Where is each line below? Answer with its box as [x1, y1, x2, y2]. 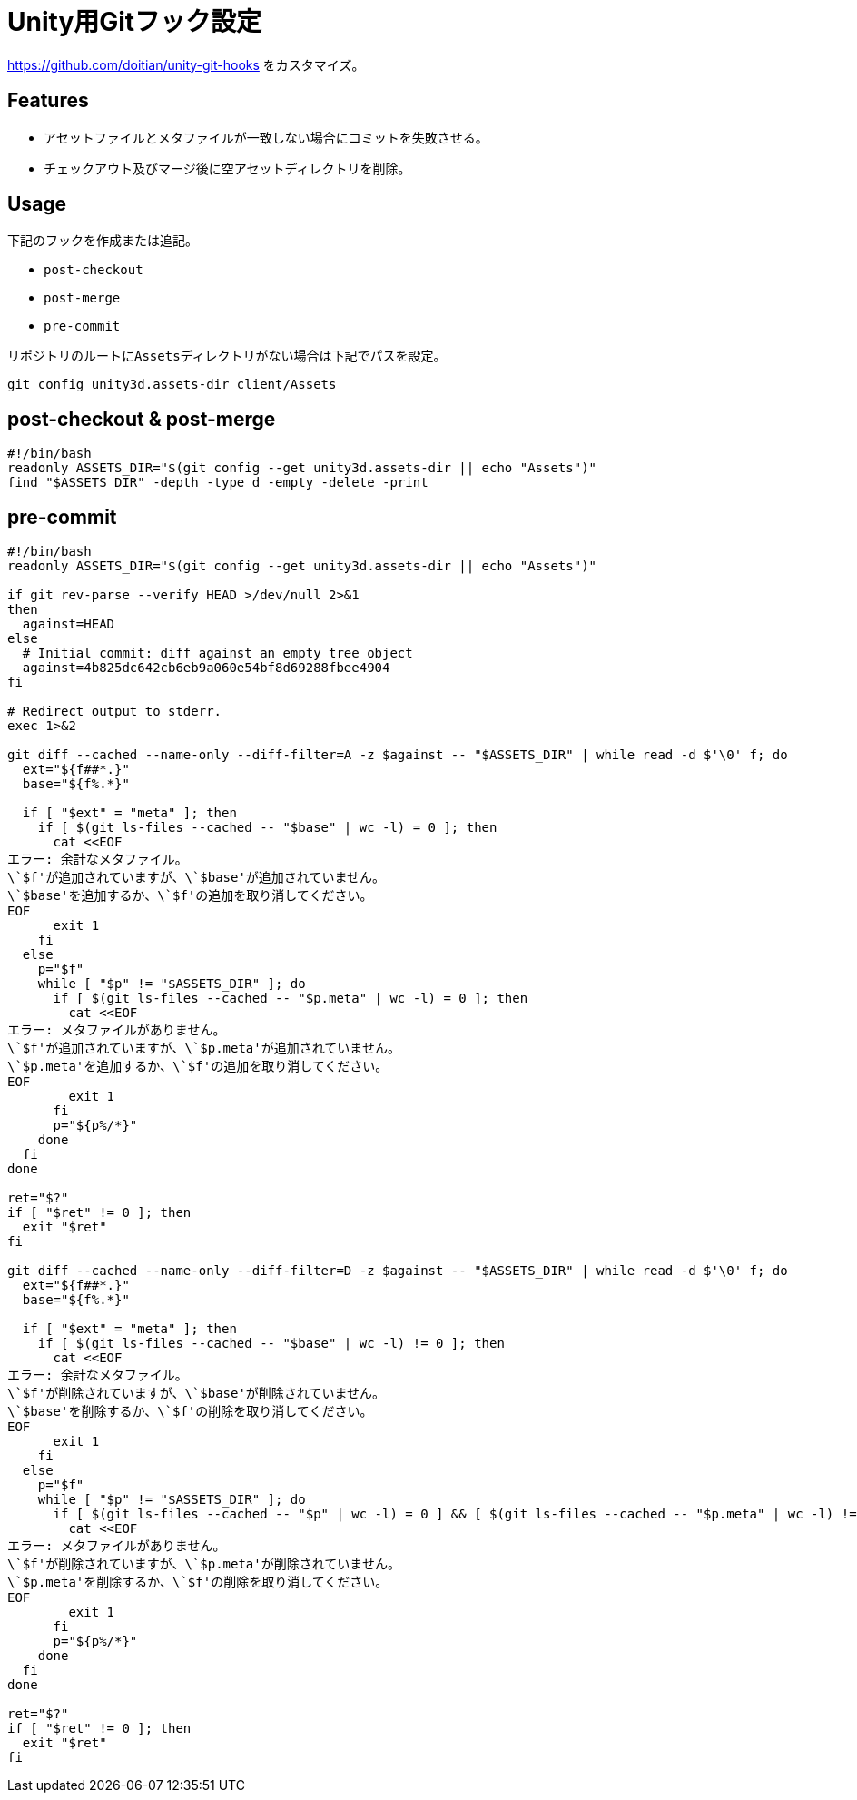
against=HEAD [22, 617, 115, 632]
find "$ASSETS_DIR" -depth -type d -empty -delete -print [7, 475, 428, 490]
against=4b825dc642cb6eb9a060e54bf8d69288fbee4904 [22, 660, 390, 676]
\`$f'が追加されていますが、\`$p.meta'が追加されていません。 [7, 1041, 400, 1056]
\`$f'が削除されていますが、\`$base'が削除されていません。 [7, 1386, 386, 1401]
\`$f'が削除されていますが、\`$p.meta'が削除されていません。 [7, 1557, 400, 1572]
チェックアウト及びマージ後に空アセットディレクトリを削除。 [44, 160, 411, 176]
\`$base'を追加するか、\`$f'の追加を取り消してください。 [7, 888, 373, 904]
